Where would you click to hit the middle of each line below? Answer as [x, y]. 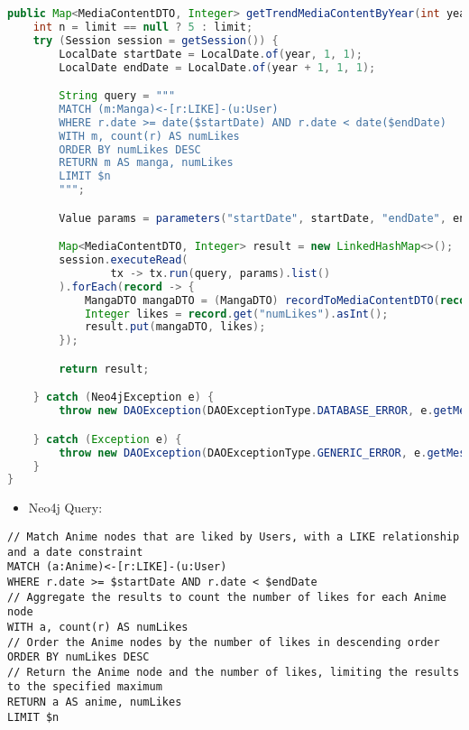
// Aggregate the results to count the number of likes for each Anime [227, 597]
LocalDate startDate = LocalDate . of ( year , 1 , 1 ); [211, 54]
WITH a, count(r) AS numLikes [98, 627]
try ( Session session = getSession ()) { [156, 40]
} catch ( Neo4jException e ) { [124, 397]
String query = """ [117, 96]
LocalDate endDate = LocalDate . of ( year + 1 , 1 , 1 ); [217, 67]
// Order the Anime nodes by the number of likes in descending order [224, 642]
